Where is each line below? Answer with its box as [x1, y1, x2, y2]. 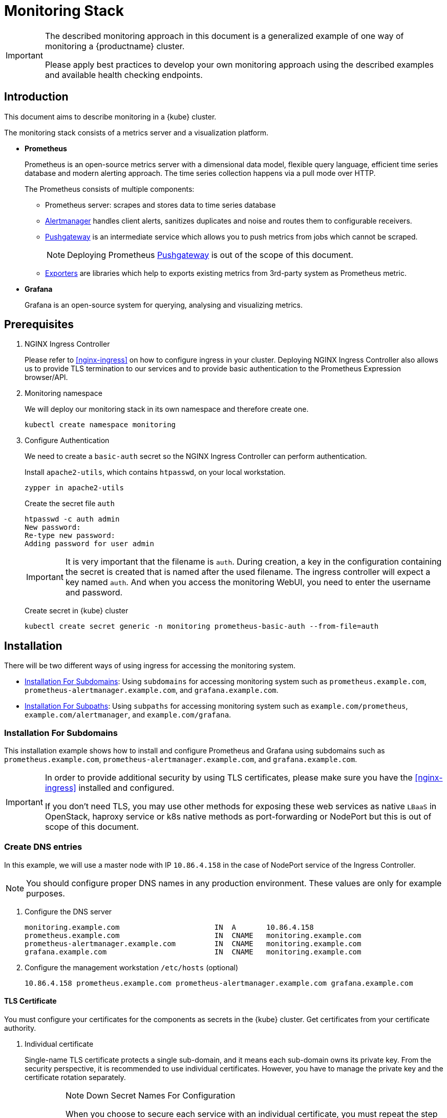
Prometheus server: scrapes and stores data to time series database [45, 200, 276, 209]
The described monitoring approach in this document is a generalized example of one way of [45, 30, 404, 41]
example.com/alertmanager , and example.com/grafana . [25, 710, 231, 720]
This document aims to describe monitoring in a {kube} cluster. [4, 112, 217, 121]
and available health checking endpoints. [45, 69, 203, 80]
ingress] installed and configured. [45, 783, 175, 793]
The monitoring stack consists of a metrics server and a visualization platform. [4, 128, 268, 137]
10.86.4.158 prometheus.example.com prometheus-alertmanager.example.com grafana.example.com [25, 979, 413, 987]
